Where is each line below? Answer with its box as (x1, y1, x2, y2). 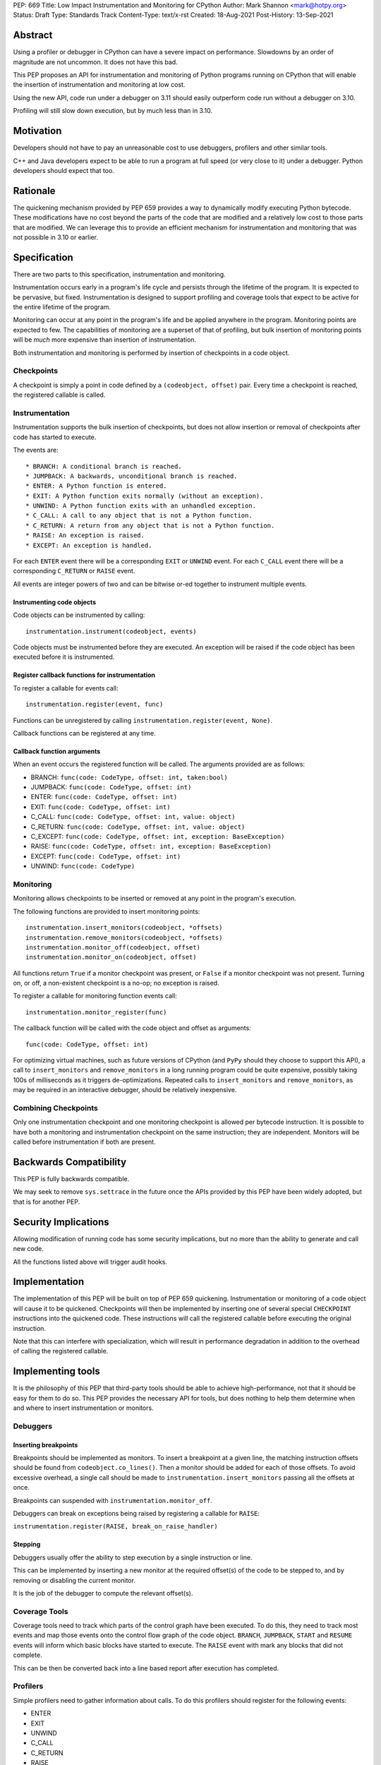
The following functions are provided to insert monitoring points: (13, 907, 200, 916)
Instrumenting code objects (13, 597, 97, 606)
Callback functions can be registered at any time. (13, 729, 157, 737)
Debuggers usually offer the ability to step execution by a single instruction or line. (13, 1553, 253, 1562)
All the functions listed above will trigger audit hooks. (13, 1257, 167, 1266)
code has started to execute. (13, 433, 97, 441)
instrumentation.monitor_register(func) (25, 1008, 167, 1016)
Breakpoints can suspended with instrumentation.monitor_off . (13, 1496, 213, 1504)
